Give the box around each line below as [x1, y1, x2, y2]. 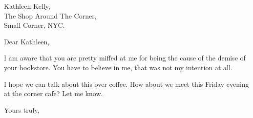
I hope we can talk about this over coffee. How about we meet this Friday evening [4, 79, 249, 89]
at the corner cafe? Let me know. [4, 88, 103, 98]
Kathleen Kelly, [4, 1, 50, 11]
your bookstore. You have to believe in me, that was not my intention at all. [4, 62, 232, 72]
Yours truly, [4, 104, 40, 115]
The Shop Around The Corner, [4, 10, 97, 20]
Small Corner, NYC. [4, 20, 65, 30]
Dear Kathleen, [4, 36, 50, 46]
